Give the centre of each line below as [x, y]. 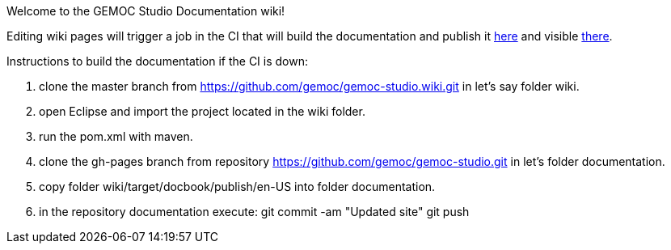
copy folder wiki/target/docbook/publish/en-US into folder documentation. [237, 186]
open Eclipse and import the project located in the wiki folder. [202, 111]
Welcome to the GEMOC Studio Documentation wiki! [146, 11]
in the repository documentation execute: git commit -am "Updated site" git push [254, 212]
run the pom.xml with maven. [116, 136]
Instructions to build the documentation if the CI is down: [157, 61]
